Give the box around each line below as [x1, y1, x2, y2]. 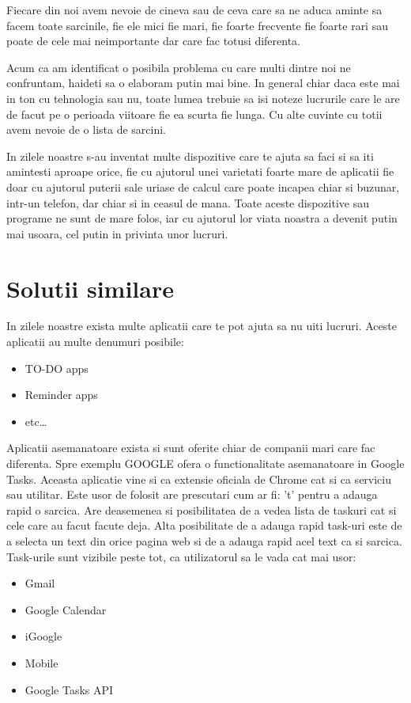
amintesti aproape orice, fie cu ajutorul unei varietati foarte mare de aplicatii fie [6, 163, 394, 180]
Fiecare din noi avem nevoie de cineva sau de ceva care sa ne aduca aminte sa [6, 2, 383, 17]
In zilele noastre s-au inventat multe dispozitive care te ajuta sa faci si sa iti [6, 147, 374, 164]
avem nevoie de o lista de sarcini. [6, 121, 166, 138]
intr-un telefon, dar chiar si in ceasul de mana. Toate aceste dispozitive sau [6, 194, 369, 211]
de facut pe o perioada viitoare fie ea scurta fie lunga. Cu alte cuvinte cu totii [6, 105, 383, 122]
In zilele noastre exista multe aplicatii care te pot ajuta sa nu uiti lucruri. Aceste [6, 317, 397, 334]
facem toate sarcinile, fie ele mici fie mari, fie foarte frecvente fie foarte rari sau [6, 17, 388, 33]
